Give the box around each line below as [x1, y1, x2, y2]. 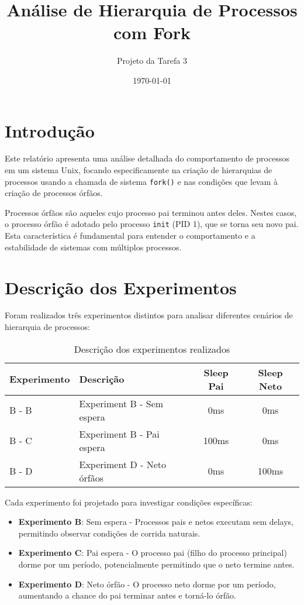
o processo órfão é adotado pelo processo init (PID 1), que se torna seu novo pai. [5, 218, 299, 230]
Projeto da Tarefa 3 [116, 54, 188, 67]
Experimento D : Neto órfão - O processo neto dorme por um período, [18, 577, 276, 590]
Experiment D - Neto [79, 457, 166, 471]
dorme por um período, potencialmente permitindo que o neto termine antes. [18, 558, 295, 570]
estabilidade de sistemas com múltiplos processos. [5, 240, 182, 253]
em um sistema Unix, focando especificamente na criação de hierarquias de [5, 164, 272, 176]
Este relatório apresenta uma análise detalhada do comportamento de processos [5, 152, 289, 164]
